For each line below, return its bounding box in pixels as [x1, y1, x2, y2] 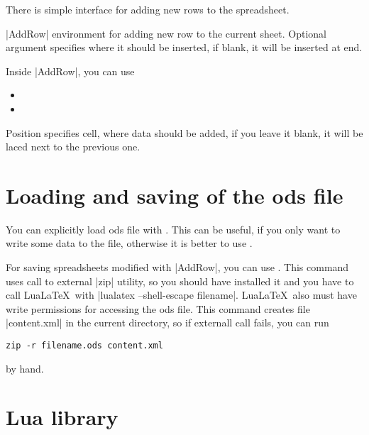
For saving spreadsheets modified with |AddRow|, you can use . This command [6, 260, 349, 275]
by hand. [6, 360, 44, 375]
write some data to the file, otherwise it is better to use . [6, 236, 253, 250]
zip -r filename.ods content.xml [6, 341, 163, 351]
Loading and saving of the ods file [6, 180, 343, 209]
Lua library [6, 402, 119, 431]
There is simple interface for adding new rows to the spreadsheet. [6, 2, 290, 16]
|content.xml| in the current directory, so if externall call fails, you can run [6, 315, 329, 330]
